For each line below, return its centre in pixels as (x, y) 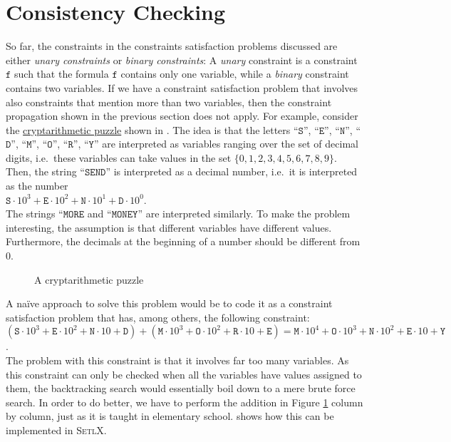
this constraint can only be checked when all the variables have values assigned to (184, 374)
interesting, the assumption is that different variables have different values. (169, 227)
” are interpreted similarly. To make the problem (244, 214)
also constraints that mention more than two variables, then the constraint (169, 102)
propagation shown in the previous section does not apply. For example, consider (182, 116)
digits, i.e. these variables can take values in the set (119, 157)
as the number (37, 186)
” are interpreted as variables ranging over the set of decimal (226, 144)
